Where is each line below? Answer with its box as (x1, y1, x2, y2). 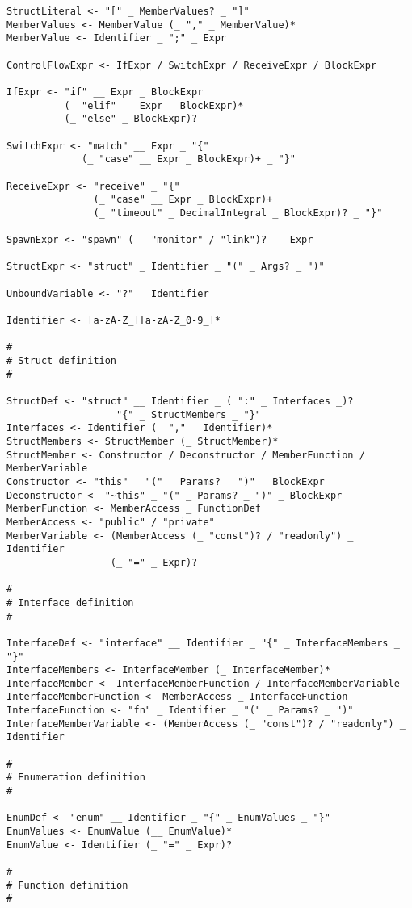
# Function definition (6, 879, 128, 891)
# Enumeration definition (6, 772, 145, 784)
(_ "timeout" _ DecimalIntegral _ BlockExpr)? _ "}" (93, 207, 383, 219)
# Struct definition (6, 355, 117, 367)
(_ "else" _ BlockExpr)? (64, 113, 198, 125)
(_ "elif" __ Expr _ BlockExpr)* (64, 99, 244, 111)
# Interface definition (6, 596, 134, 609)
